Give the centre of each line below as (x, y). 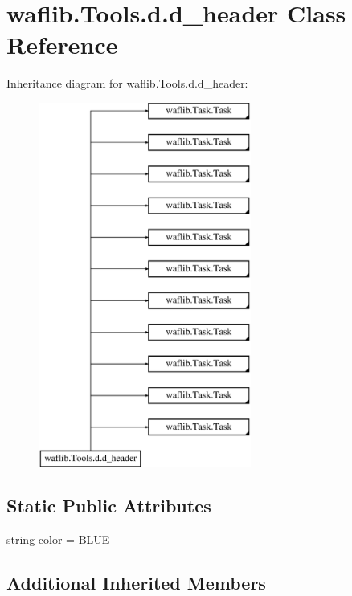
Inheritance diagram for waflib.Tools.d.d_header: (127, 83)
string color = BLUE (58, 539)
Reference (62, 45)
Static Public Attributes (109, 506)
